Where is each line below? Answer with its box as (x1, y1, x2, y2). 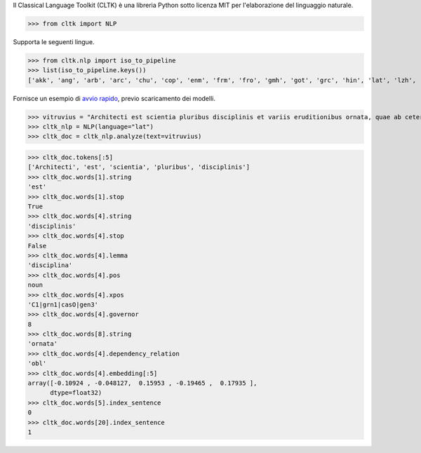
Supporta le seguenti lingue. (13, 37, 95, 46)
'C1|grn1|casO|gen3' (27, 300, 98, 309)
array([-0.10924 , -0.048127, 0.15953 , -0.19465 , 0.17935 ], (27, 379, 258, 387)
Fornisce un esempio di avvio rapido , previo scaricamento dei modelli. (13, 94, 215, 102)
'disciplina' (27, 262, 73, 269)
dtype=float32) (50, 389, 102, 397)
